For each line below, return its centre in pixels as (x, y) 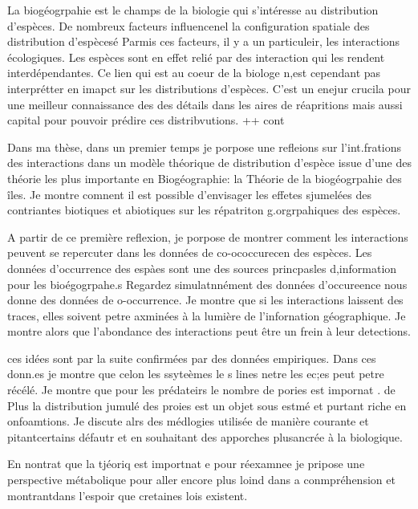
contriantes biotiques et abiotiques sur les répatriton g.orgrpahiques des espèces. (204, 210)
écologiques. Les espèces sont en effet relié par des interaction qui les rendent (196, 57)
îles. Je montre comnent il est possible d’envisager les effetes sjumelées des (189, 194)
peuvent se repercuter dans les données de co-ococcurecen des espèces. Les (190, 252)
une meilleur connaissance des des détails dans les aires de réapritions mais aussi (205, 104)
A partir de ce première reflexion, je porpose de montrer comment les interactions (208, 236)
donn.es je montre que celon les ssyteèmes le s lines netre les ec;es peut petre (196, 374)
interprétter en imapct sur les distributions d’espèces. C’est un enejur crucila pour (209, 88)
